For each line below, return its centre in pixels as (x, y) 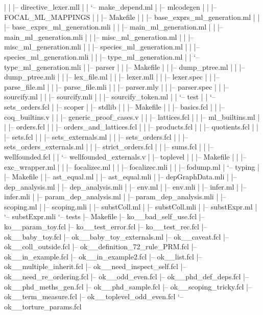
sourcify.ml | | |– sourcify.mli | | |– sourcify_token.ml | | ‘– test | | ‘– (110, 97)
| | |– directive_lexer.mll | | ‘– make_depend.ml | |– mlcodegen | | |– (111, 7)
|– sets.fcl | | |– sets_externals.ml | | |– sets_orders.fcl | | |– (96, 136)
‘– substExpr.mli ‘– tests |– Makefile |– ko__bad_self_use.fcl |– (104, 216)
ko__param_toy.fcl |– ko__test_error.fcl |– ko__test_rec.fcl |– (106, 227)
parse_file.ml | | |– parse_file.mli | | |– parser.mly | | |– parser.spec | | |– (117, 86)
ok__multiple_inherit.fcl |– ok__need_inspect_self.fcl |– (95, 266)
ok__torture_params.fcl (43, 306)
